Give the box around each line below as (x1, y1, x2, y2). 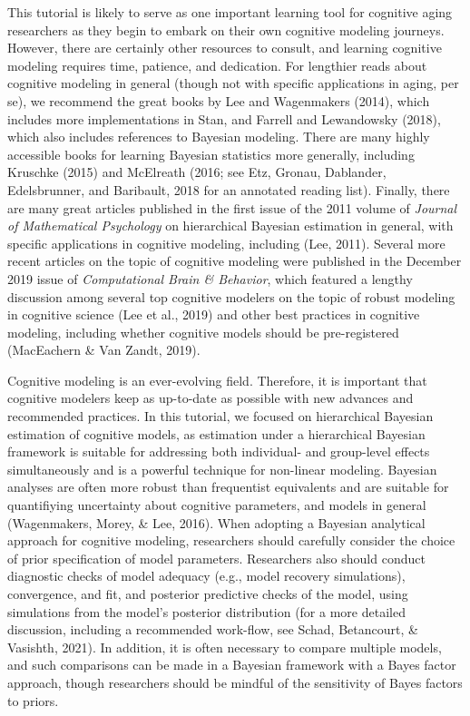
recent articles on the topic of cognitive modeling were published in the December (7, 251, 462, 270)
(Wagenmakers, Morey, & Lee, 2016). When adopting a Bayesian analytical (7, 513, 426, 532)
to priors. (7, 691, 59, 710)
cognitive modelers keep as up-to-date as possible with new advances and (7, 388, 414, 407)
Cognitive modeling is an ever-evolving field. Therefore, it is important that (7, 370, 427, 389)
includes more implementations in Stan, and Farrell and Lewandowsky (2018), (7, 109, 441, 128)
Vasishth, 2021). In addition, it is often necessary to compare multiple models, (7, 637, 442, 656)
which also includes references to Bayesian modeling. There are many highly (7, 127, 430, 146)
